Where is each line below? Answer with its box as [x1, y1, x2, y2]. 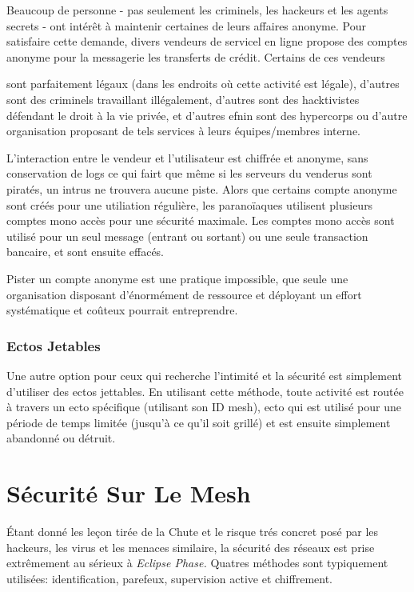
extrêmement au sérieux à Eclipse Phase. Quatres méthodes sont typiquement [6, 554, 388, 571]
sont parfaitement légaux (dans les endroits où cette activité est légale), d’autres [6, 75, 400, 92]
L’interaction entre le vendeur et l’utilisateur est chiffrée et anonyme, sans [6, 149, 368, 166]
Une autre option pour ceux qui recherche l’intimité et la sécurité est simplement [6, 366, 403, 383]
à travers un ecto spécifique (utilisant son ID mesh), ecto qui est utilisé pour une [6, 398, 401, 415]
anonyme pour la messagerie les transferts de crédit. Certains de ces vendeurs [6, 48, 385, 65]
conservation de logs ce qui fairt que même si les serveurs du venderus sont [6, 165, 372, 182]
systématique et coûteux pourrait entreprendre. [6, 302, 238, 318]
